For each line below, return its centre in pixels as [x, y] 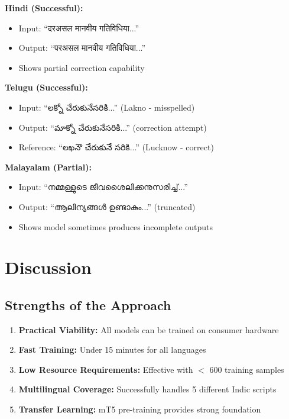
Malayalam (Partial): [48, 167]
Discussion [48, 267]
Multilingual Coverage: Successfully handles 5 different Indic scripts [147, 389]
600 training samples [247, 369]
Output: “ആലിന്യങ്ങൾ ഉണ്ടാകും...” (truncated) [107, 206]
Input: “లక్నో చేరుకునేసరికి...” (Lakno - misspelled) [107, 107]
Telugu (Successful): [46, 87]
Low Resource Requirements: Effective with [106, 369]
